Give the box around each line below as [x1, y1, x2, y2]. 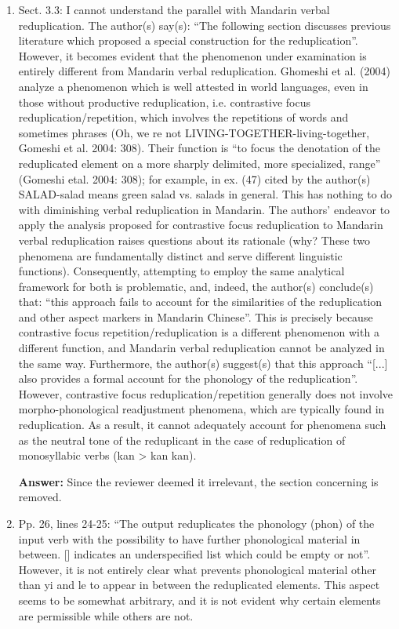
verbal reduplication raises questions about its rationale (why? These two [18, 231, 371, 248]
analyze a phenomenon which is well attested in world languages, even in [18, 78, 368, 94]
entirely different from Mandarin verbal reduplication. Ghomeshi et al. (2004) [18, 63, 390, 79]
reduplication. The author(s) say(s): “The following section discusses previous [18, 16, 391, 33]
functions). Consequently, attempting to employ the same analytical [18, 263, 345, 279]
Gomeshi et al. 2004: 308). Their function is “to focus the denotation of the [18, 140, 380, 156]
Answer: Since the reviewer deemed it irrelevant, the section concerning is [18, 473, 379, 489]
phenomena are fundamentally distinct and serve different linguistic [18, 247, 343, 264]
